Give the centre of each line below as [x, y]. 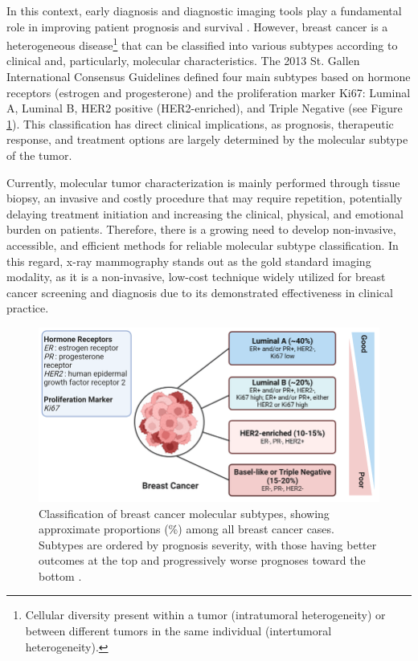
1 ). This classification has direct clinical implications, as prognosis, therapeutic [200, 123]
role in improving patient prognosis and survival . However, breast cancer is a [197, 26]
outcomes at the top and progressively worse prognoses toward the [202, 560]
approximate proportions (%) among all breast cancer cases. [186, 529]
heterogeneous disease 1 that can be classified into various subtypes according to [202, 44]
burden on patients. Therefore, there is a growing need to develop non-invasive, [201, 229]
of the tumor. [39, 155]
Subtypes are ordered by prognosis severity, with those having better [208, 544]
